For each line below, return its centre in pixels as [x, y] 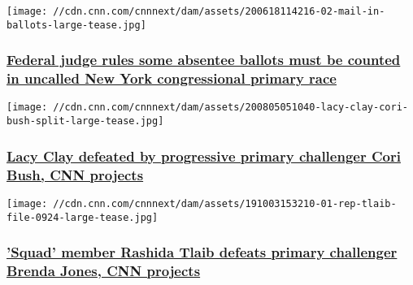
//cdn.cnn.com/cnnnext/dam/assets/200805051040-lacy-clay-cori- [230, 108]
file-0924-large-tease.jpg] [83, 217]
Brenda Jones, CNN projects [104, 271]
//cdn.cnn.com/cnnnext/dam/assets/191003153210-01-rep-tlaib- [225, 203]
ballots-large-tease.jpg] [76, 25]
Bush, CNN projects [75, 174]
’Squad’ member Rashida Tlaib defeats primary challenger [202, 252]
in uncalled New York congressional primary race [172, 78]
